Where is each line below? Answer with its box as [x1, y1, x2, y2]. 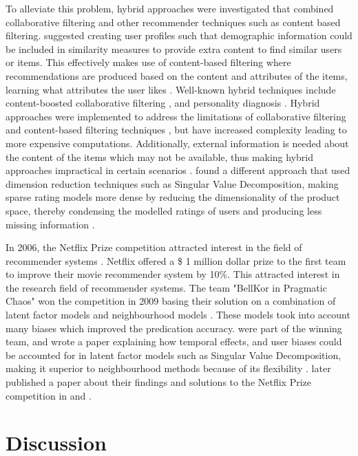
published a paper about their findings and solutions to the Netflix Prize [6, 375, 312, 389]
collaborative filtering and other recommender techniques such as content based [6, 14, 341, 29]
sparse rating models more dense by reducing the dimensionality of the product [6, 190, 340, 204]
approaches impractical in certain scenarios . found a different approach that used [6, 163, 350, 177]
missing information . [6, 217, 95, 231]
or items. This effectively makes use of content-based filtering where [6, 55, 291, 69]
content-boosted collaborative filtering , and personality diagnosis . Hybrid [6, 96, 320, 110]
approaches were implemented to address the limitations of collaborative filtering [6, 109, 346, 123]
